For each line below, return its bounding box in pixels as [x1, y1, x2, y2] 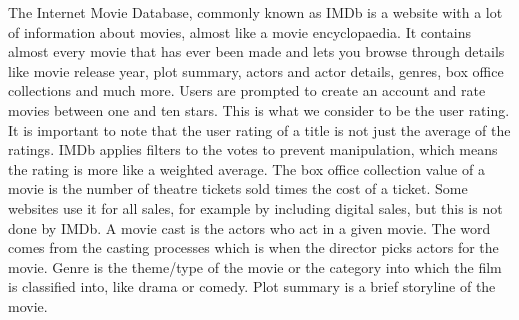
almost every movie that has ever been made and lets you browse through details [8, 41, 505, 62]
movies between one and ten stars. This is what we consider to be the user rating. [8, 99, 510, 120]
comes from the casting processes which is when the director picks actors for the [8, 237, 499, 258]
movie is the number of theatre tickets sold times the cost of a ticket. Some [8, 178, 468, 199]
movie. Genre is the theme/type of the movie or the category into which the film [8, 256, 502, 277]
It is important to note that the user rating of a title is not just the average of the [8, 119, 511, 140]
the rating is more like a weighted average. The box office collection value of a [8, 158, 485, 179]
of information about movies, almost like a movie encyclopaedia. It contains [8, 21, 472, 42]
